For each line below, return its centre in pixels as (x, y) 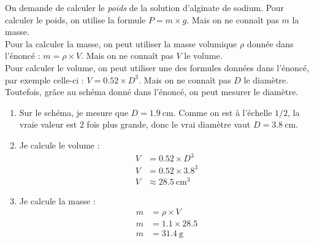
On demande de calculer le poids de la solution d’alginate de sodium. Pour (145, 7)
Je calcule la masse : (57, 200)
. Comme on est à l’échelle (223, 112)
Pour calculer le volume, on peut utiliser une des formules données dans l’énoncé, (157, 67)
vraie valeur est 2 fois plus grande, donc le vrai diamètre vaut (135, 124)
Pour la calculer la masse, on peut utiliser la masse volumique (121, 43)
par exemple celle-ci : (44, 79)
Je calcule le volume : (59, 145)
